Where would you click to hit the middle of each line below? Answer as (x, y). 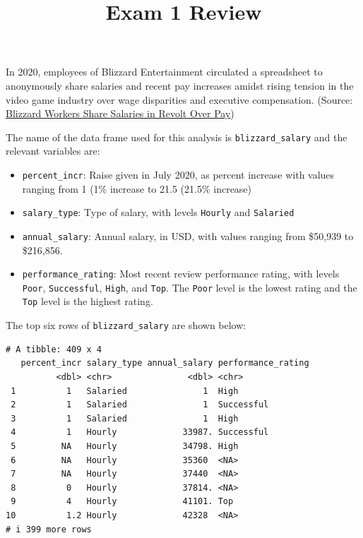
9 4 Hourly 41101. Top (122, 502)
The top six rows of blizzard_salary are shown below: (126, 325)
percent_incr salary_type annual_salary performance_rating (165, 363)
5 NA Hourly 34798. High (125, 446)
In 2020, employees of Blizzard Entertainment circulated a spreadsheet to (164, 72)
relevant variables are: (53, 151)
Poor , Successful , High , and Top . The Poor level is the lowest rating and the (190, 287)
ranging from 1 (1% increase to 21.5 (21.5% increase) (137, 188)
